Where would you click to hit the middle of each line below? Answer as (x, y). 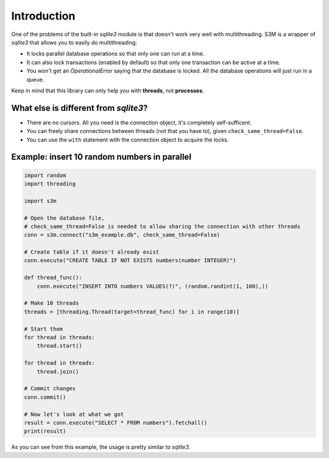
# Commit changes (50, 388)
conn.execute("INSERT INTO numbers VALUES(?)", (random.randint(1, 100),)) (153, 286)
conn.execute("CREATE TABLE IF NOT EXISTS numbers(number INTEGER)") (130, 260)
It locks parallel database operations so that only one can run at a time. (115, 54)
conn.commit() (45, 397)
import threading (50, 184)
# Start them (44, 329)
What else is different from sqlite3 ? (80, 108)
